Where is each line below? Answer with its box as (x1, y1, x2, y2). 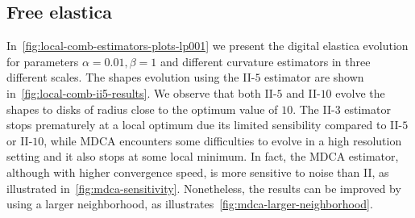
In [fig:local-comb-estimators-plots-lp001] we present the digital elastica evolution (6, 37, 409, 54)
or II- (6, 132, 33, 149)
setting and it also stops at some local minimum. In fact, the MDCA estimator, (6, 148, 399, 165)
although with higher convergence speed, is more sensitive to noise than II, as (6, 163, 389, 180)
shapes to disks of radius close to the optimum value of (6, 100, 278, 117)
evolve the (335, 84, 385, 101)
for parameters (6, 52, 79, 69)
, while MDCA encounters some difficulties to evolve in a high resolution (44, 132, 402, 149)
